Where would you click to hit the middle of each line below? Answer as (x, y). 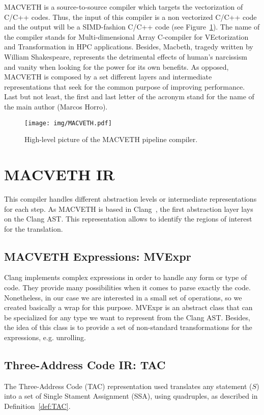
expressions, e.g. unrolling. (45, 337)
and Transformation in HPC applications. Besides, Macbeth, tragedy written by (129, 47)
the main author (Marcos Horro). (56, 106)
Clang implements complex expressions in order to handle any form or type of (126, 277)
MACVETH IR (60, 174)
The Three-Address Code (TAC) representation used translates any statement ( (128, 386)
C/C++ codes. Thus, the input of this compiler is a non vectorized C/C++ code (130, 17)
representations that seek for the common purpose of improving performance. (125, 86)
